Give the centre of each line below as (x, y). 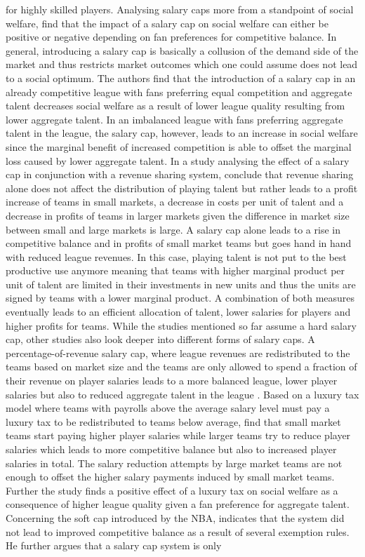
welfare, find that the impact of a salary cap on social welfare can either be (167, 23)
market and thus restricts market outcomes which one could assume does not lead (182, 64)
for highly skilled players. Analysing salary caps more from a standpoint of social (180, 9)
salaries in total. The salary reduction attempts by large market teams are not (174, 463)
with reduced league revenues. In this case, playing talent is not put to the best (176, 256)
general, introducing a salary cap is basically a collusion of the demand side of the (182, 50)
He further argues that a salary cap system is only (114, 545)
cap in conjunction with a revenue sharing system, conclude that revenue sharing (180, 174)
